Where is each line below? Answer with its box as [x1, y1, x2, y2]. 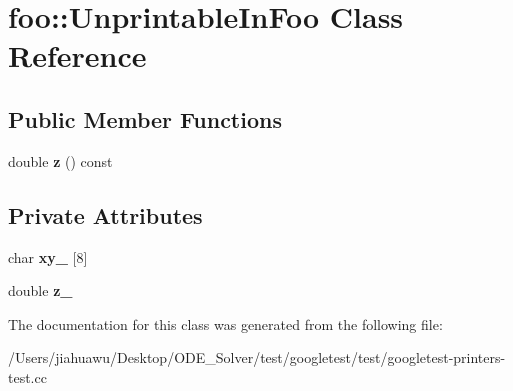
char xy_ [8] [8, 246, 88, 267]
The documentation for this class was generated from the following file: [8, 313, 443, 334]
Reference [8, 35, 147, 76]
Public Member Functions [8, 103, 282, 134]
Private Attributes [8, 199, 203, 230]
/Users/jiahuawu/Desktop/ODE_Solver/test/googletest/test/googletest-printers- [8, 347, 506, 368]
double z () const [8, 150, 113, 171]
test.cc [8, 366, 47, 387]
